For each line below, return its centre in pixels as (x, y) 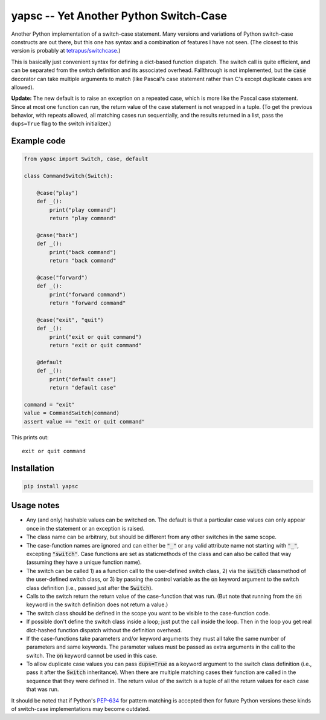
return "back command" (83, 261)
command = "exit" (50, 404)
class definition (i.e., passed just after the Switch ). (90, 587)
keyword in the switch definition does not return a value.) (97, 604)
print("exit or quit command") (95, 337)
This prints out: (30, 437)
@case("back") (57, 235)
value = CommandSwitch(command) (72, 413)
